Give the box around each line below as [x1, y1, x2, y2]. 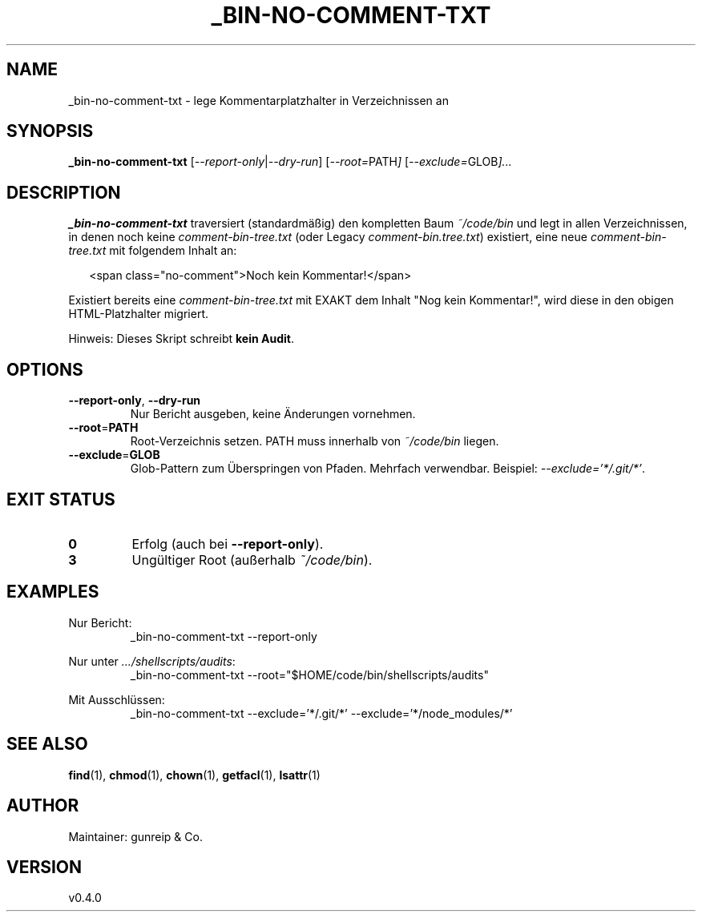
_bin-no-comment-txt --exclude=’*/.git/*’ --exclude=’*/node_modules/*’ [130, 706, 513, 720]
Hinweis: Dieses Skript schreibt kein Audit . [68, 332, 294, 346]
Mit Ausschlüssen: [68, 692, 165, 707]
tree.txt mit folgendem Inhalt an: [68, 244, 237, 258]
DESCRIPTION [6, 182, 121, 203]
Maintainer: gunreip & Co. [68, 829, 203, 844]
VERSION [6, 856, 83, 877]
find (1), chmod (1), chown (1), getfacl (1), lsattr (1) [68, 767, 321, 782]
